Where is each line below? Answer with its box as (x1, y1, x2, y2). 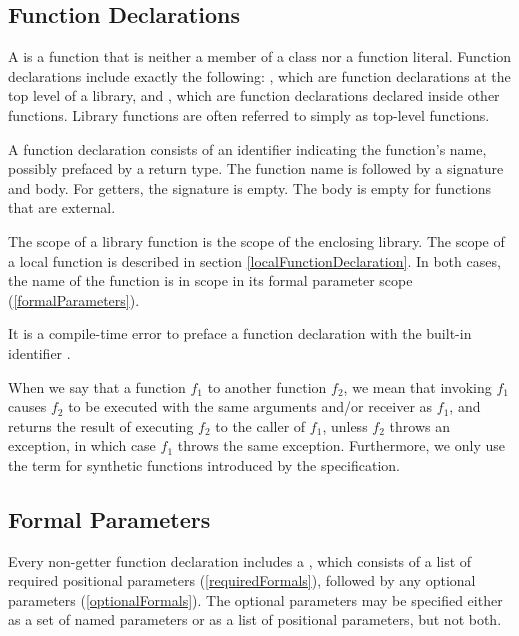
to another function (207, 376, 327, 397)
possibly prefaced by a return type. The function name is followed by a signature (8, 158, 504, 179)
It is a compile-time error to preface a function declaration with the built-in (8, 323, 472, 344)
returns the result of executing (8, 415, 194, 436)
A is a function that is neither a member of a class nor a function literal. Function (8, 46, 512, 67)
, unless (322, 415, 368, 436)
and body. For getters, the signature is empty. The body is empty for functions (8, 177, 491, 198)
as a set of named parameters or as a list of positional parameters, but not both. (8, 609, 502, 630)
